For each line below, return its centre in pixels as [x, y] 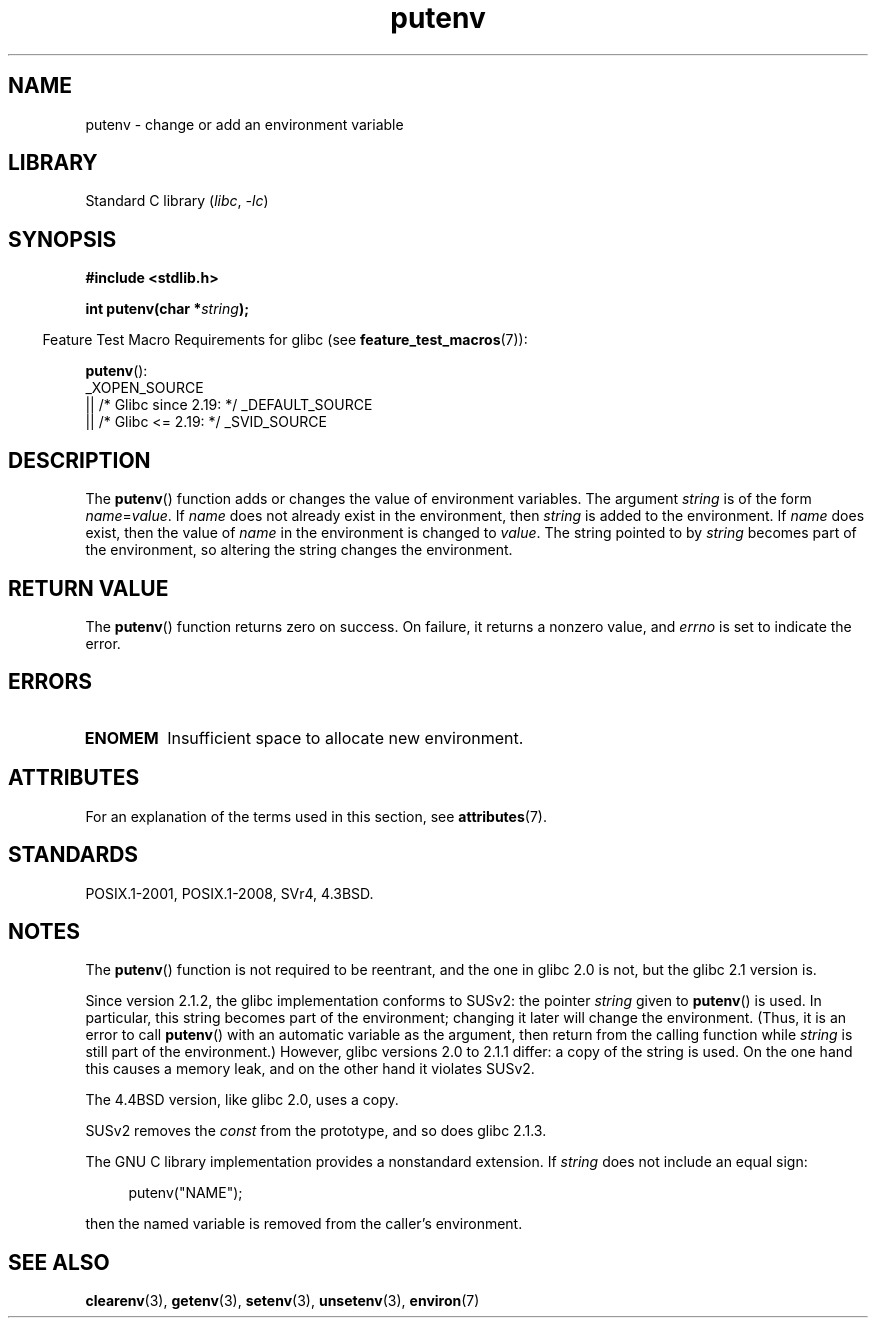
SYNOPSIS [62, 239]
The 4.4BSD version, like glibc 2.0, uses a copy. [242, 1100]
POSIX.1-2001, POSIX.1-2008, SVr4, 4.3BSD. [229, 893]
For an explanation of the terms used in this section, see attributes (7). [316, 816]
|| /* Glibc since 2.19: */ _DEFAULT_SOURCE [229, 405]
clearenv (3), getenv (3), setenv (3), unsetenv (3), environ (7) [282, 1301]
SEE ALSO [59, 1262]
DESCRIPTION [79, 460]
